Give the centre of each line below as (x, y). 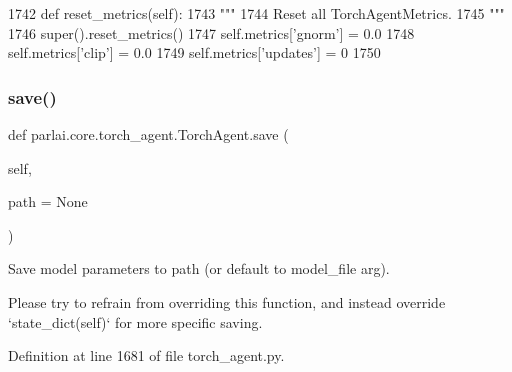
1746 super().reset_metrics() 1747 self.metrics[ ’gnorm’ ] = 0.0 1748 (211, 32)
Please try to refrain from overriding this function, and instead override (227, 301)
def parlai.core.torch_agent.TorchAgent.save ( (148, 134)
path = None (48, 201)
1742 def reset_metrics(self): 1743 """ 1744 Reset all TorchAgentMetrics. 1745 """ (256, 13)
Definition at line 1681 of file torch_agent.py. (146, 355)
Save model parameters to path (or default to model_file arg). (199, 268)
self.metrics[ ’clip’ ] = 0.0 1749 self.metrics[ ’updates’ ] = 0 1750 (194, 52)
